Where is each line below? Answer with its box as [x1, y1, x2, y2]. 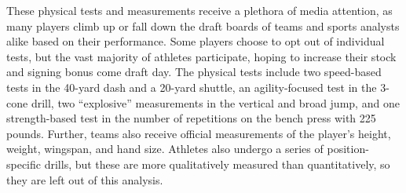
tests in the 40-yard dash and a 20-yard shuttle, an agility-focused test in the [6, 78, 377, 95]
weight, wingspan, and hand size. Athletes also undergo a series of [6, 140, 324, 157]
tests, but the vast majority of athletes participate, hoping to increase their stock [6, 48, 397, 64]
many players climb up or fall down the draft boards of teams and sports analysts [6, 17, 400, 34]
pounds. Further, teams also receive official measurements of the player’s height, [6, 125, 391, 141]
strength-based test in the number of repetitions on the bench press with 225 [6, 110, 376, 126]
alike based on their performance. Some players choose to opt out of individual [6, 33, 385, 49]
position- [327, 140, 369, 157]
